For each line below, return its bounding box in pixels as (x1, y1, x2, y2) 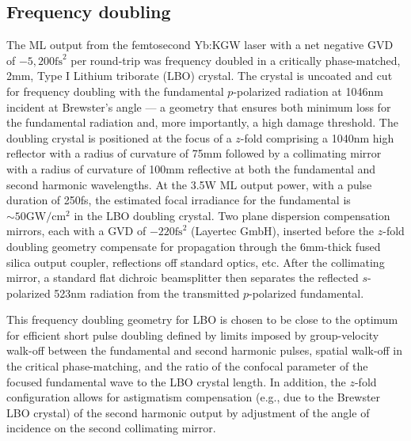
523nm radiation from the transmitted (54, 284, 240, 301)
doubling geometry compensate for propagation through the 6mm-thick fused (6, 238, 381, 254)
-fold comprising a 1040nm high (240, 129, 394, 146)
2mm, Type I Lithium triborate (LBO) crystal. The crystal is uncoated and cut (6, 67, 393, 84)
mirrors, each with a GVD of (6, 222, 147, 239)
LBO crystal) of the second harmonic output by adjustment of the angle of (6, 404, 370, 420)
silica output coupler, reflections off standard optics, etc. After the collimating (6, 253, 385, 270)
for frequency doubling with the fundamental (6, 82, 224, 99)
